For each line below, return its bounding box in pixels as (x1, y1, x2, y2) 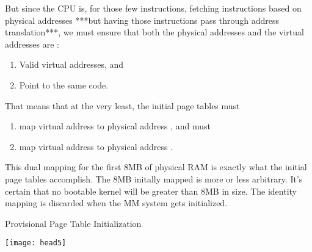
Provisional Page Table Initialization (5, 217, 142, 229)
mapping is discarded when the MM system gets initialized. (5, 196, 228, 209)
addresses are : (5, 37, 59, 50)
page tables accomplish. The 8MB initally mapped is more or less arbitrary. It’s (5, 172, 303, 185)
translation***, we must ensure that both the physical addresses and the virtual (5, 26, 304, 38)
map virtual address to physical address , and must (19, 120, 211, 132)
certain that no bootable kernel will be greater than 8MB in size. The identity (5, 184, 297, 197)
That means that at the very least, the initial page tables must (5, 99, 240, 112)
